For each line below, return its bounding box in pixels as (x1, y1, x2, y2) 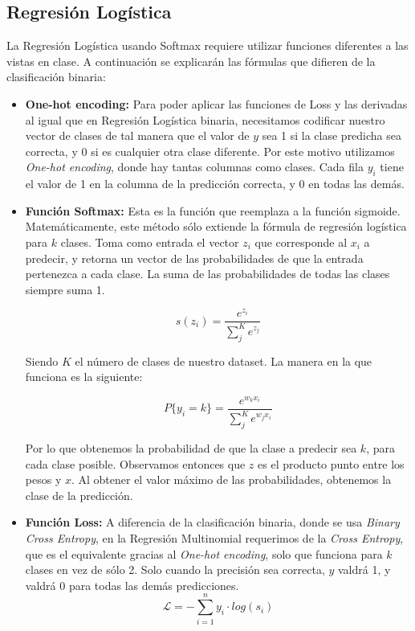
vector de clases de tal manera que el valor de (25, 127, 250, 144)
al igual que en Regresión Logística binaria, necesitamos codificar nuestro (25, 111, 385, 128)
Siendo (25, 352, 59, 369)
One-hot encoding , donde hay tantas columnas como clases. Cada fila (25, 158, 364, 175)
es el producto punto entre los (258, 455, 405, 472)
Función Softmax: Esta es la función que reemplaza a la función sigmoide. (25, 202, 401, 219)
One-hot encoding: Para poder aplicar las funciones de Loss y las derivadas (25, 95, 408, 112)
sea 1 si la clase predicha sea (262, 127, 402, 144)
